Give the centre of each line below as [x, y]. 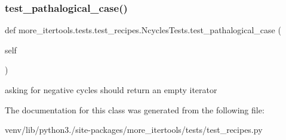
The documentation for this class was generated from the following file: [135, 109]
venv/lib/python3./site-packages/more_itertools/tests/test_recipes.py [134, 130]
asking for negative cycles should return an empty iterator [111, 90]
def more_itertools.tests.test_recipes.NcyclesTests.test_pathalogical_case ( [143, 30]
